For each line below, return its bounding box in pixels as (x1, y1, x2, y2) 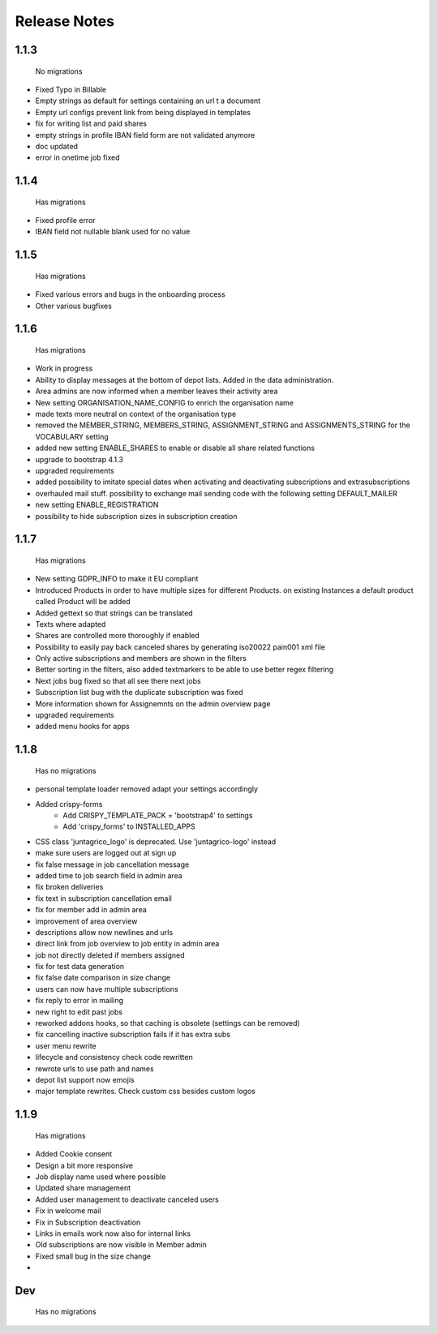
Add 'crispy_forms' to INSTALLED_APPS (62, 821, 196, 831)
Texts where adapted (35, 619, 106, 628)
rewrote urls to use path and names (35, 1063, 154, 1074)
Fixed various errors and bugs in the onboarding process (35, 290, 226, 299)
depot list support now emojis (35, 1074, 135, 1084)
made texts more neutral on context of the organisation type (35, 410, 237, 419)
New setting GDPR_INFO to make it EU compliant (35, 574, 199, 584)
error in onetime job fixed (35, 152, 120, 162)
